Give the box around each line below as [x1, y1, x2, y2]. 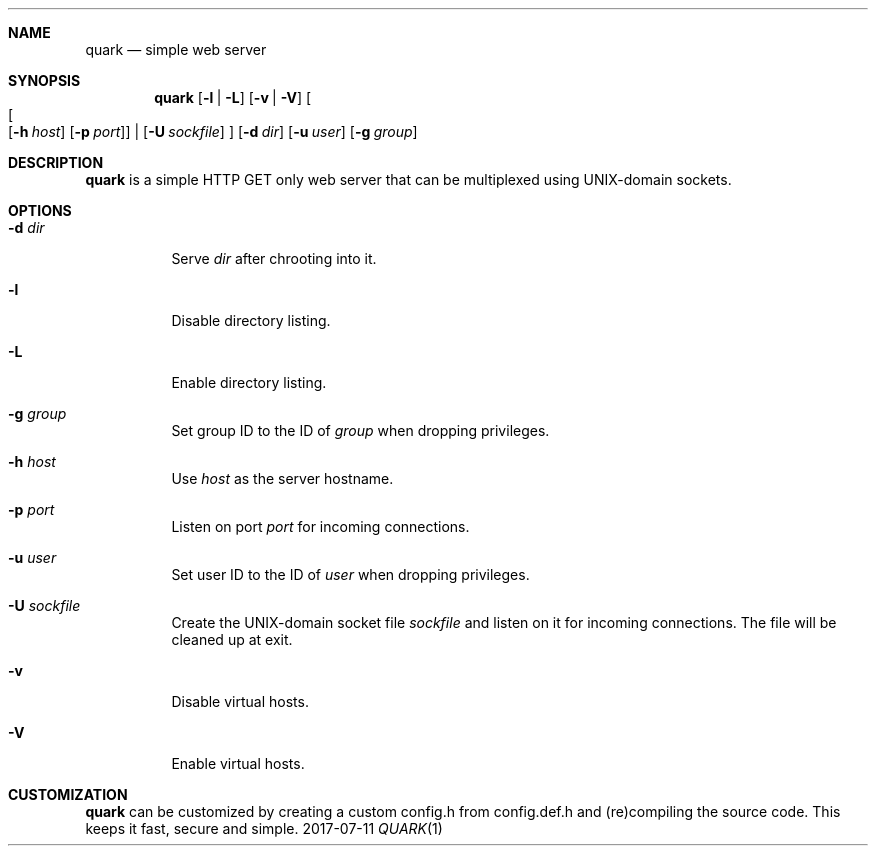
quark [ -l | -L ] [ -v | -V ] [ [154, 89, 312, 106]
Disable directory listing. [171, 312, 331, 329]
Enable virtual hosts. [171, 755, 305, 772]
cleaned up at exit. [171, 631, 293, 648]
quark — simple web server [85, 41, 267, 58]
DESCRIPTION [8, 154, 104, 171]
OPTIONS [8, 202, 72, 219]
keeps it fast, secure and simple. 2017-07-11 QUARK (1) [85, 820, 443, 837]
